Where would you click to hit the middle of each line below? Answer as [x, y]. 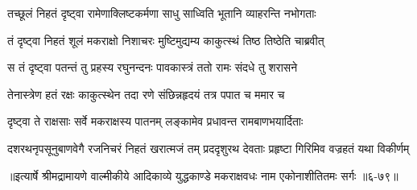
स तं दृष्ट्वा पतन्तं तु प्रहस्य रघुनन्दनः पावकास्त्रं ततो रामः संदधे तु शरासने [153, 67]
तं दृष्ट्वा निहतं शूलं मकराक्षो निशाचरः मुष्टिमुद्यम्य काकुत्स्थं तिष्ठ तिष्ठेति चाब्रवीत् [166, 40]
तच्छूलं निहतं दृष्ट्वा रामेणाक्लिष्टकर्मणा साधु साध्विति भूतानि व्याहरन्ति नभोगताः [162, 13]
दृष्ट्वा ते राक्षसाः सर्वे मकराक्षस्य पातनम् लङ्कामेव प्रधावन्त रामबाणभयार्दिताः [155, 121]
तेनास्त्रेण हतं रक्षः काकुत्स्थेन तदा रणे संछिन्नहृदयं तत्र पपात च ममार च [146, 94]
